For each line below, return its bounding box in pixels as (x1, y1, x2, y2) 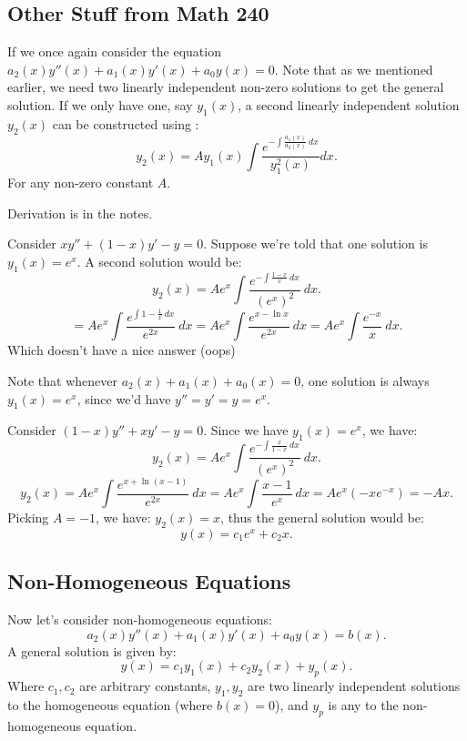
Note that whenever (7, 371, 117, 391)
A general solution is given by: (7, 641, 177, 660)
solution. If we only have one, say (7, 95, 193, 114)
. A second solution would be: (76, 251, 242, 270)
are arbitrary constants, (79, 676, 211, 695)
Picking (7, 508, 49, 527)
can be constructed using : (52, 114, 199, 133)
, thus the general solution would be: (220, 508, 424, 527)
